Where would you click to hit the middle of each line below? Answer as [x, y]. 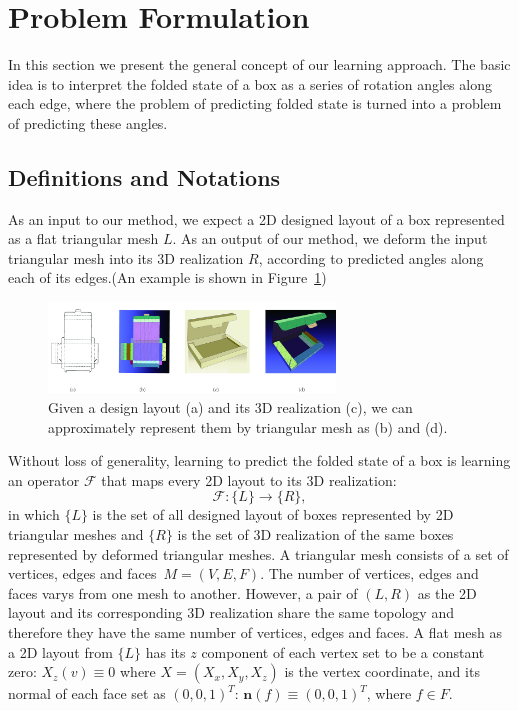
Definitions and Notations [144, 176]
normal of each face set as [87, 693]
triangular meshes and [76, 534]
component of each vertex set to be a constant [343, 651]
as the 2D [447, 592]
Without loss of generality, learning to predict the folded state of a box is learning [259, 460]
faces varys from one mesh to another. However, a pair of [183, 592]
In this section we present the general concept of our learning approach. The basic [259, 64]
